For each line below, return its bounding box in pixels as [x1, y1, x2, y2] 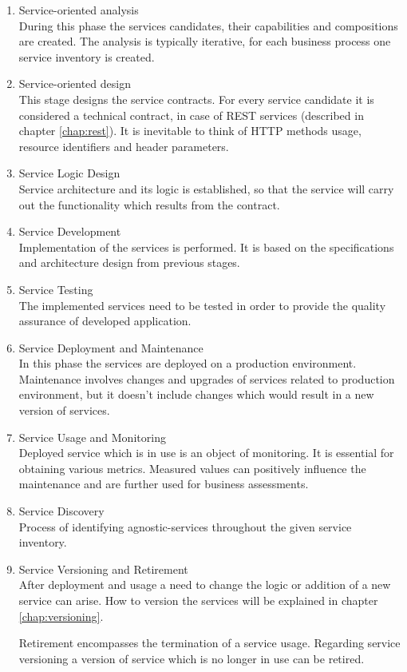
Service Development [18, 223, 121, 240]
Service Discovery [18, 503, 105, 519]
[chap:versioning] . [18, 607, 104, 624]
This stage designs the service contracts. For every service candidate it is [18, 90, 374, 107]
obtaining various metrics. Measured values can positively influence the [18, 459, 366, 476]
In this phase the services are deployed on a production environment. [18, 355, 357, 372]
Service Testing [18, 280, 93, 297]
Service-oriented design [18, 75, 131, 92]
